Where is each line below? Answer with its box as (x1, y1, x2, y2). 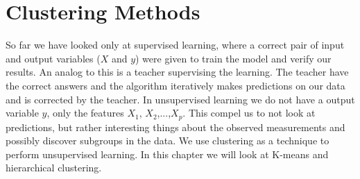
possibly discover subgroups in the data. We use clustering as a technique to (6, 133, 329, 148)
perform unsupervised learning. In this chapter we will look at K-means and (6, 146, 329, 161)
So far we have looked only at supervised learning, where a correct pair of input (6, 37, 345, 52)
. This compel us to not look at (182, 105, 316, 120)
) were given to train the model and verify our (135, 51, 332, 65)
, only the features (46, 105, 124, 120)
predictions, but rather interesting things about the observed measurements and (6, 119, 345, 134)
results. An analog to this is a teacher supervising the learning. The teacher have (6, 65, 349, 79)
